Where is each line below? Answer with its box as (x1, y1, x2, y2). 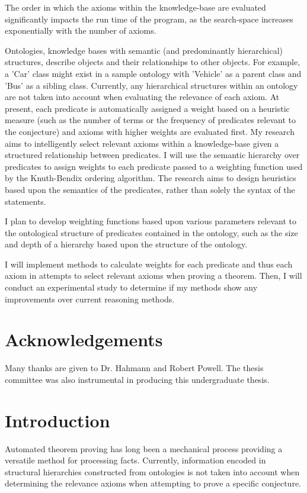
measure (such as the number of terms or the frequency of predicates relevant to (5, 114, 296, 126)
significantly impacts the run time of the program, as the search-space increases (5, 12, 293, 25)
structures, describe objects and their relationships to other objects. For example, (5, 56, 300, 68)
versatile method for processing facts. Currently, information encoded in (5, 454, 266, 466)
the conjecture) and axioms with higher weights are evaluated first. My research (5, 125, 295, 137)
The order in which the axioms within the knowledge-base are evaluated (5, 1, 266, 13)
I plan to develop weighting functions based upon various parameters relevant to (5, 215, 297, 227)
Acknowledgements (5, 327, 163, 352)
